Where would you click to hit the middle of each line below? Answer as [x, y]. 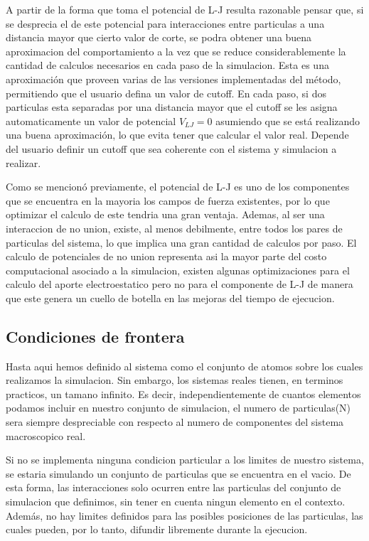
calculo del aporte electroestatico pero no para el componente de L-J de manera [180, 284]
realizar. [23, 162]
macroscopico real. [46, 435]
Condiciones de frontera [95, 336]
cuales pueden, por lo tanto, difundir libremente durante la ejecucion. [157, 529]
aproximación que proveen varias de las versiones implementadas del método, [173, 79]
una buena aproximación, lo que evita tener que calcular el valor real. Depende [177, 135]
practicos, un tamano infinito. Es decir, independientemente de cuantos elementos [183, 393]
